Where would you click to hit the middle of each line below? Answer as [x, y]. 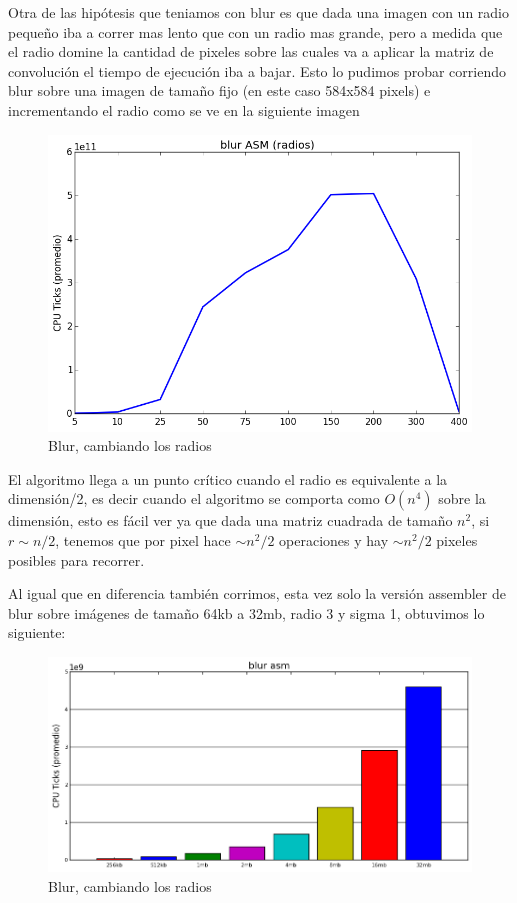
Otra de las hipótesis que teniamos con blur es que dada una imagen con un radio [259, 12]
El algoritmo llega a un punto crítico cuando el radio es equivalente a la [228, 478]
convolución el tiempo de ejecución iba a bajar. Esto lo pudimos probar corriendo [257, 70]
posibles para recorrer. [76, 559]
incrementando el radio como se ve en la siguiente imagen [184, 109]
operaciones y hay [334, 539]
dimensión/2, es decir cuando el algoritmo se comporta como [194, 498]
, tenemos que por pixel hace [143, 539]
